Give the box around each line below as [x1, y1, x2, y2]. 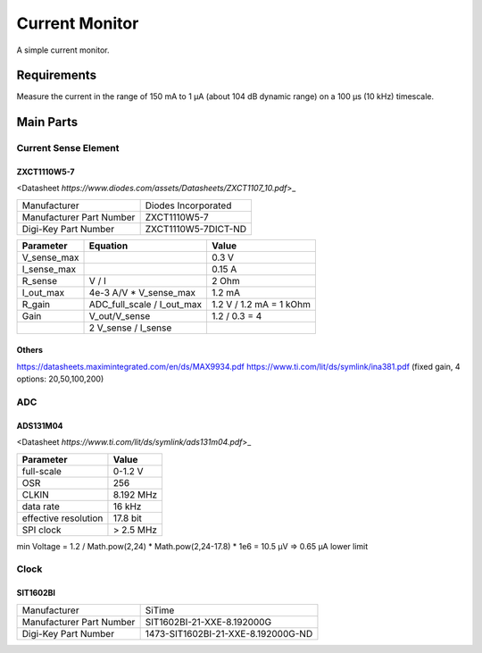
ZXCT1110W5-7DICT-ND [145, 222, 247, 235]
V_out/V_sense [88, 309, 151, 322]
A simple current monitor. [16, 45, 111, 55]
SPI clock [21, 523, 62, 536]
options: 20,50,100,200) [16, 373, 104, 384]
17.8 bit [112, 512, 143, 524]
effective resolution [21, 512, 104, 524]
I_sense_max [21, 263, 76, 275]
